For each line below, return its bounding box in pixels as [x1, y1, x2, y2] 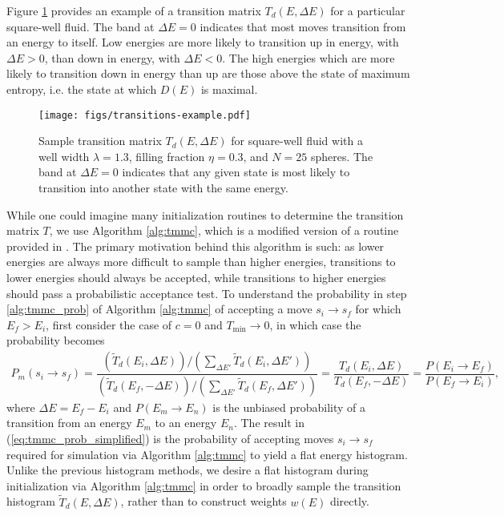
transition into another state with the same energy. [38, 179, 288, 196]
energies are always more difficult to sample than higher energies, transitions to [6, 253, 396, 270]
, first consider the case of [46, 316, 172, 333]
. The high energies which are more [222, 49, 395, 66]
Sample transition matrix [38, 132, 162, 149]
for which [355, 300, 401, 317]
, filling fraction [128, 147, 205, 164]
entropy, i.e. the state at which [6, 80, 157, 97]
